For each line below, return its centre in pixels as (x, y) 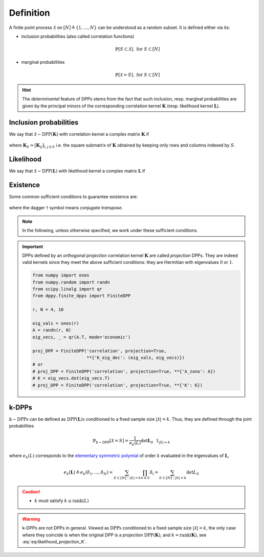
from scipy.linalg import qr (67, 289)
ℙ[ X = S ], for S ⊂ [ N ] (137, 75)
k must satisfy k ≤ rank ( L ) (62, 501)
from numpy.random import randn (71, 282)
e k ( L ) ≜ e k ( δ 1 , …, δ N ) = (88, 473)
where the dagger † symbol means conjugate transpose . (66, 208)
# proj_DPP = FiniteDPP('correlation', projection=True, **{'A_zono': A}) (124, 371)
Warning (31, 519)
